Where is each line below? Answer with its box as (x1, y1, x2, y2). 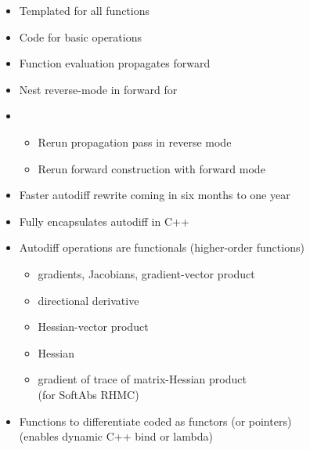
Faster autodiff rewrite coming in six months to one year (19, 187, 290, 203)
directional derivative (38, 292, 139, 308)
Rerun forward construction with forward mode (38, 160, 265, 176)
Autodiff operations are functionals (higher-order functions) (19, 239, 305, 256)
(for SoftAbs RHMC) (38, 386, 139, 402)
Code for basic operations (19, 28, 142, 45)
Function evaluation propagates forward (19, 55, 211, 71)
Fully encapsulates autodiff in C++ (19, 212, 189, 229)
